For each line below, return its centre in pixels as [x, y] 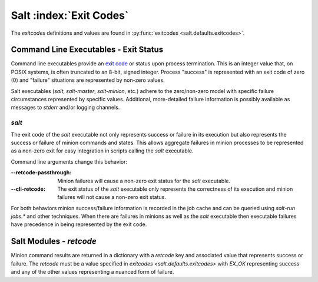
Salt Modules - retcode [54, 241]
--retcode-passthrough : [41, 172]
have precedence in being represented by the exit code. [79, 224]
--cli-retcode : [28, 189]
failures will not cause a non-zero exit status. [112, 197]
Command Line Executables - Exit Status [87, 50]
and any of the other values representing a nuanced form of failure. [92, 272]
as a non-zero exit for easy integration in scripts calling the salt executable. [102, 151]
